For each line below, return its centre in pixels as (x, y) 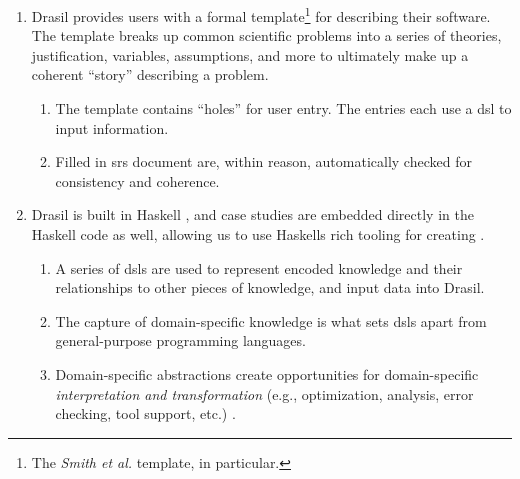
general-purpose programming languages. (180, 340)
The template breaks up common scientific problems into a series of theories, (266, 35)
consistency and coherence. (137, 180)
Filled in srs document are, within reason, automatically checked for (263, 161)
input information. (112, 127)
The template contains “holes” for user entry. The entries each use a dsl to (283, 108)
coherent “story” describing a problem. (150, 74)
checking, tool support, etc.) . (145, 413)
